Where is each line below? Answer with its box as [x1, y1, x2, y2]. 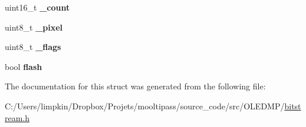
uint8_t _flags [5, 41, 61, 53]
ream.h [5, 111, 30, 123]
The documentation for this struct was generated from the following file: [5, 80, 266, 92]
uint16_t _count [5, 1, 70, 13]
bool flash [5, 60, 42, 72]
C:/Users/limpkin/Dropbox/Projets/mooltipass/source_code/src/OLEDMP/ [5, 99, 285, 112]
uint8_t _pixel [5, 21, 63, 33]
